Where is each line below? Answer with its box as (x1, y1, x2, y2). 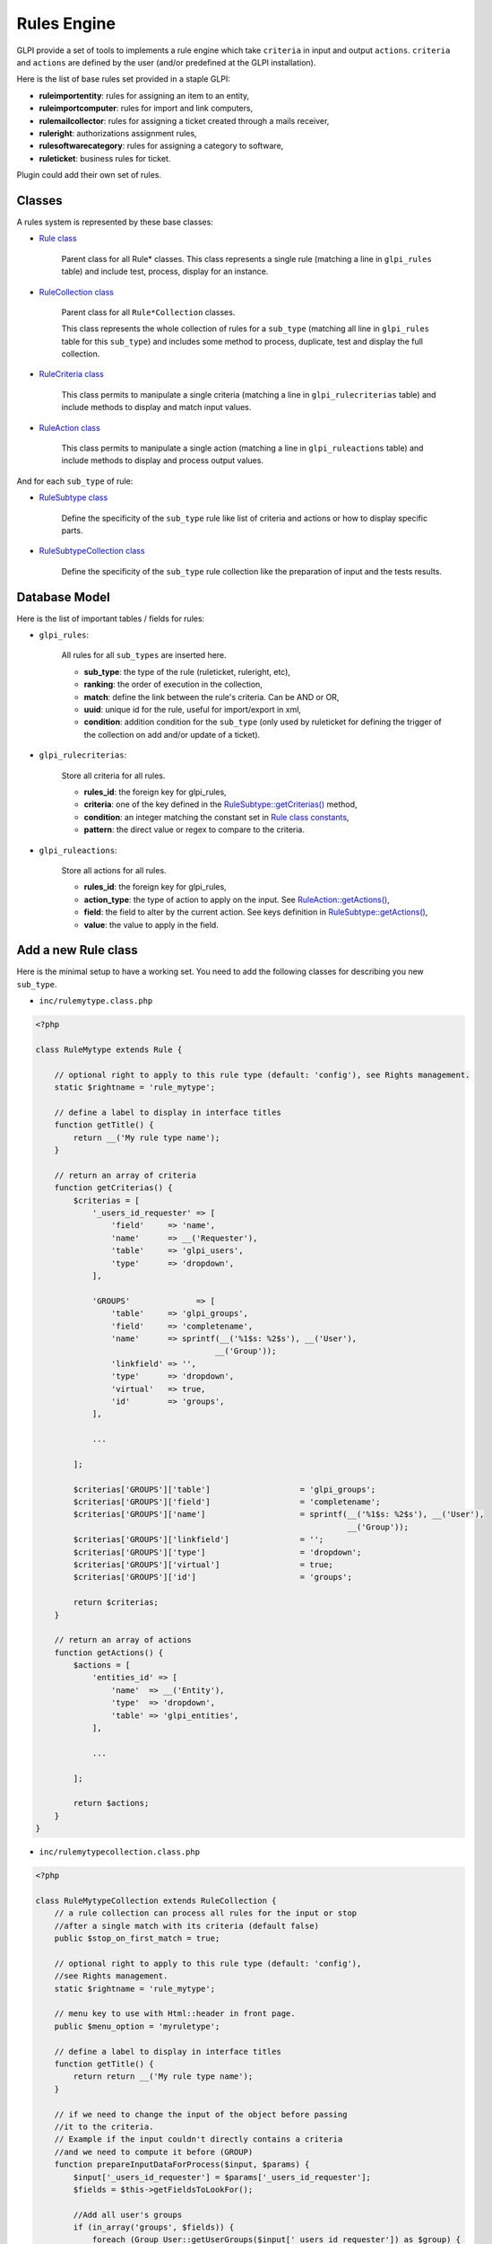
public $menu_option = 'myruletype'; (54, 2020, 220, 2031)
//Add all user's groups (73, 2209, 183, 2220)
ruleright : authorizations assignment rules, (39, 127, 197, 138)
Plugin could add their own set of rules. (16, 170, 161, 180)
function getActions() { (54, 1647, 164, 1658)
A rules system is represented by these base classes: (16, 216, 214, 227)
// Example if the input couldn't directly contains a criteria (54, 2134, 343, 2144)
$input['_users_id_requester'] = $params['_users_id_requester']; (73, 2172, 372, 2182)
